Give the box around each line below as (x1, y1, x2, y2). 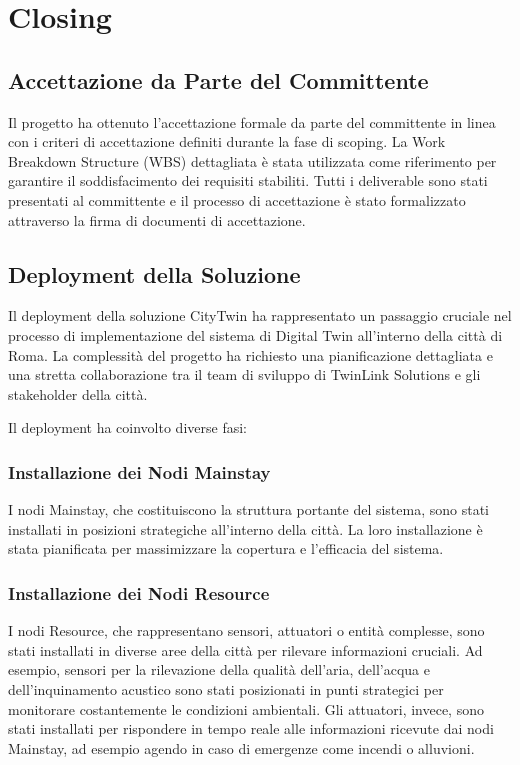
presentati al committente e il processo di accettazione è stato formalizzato (8, 189, 466, 210)
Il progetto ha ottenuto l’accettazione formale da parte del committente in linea (8, 111, 496, 132)
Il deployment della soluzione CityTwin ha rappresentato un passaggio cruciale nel (8, 305, 512, 326)
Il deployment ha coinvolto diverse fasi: (8, 417, 247, 438)
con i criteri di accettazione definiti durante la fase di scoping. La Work (8, 131, 446, 152)
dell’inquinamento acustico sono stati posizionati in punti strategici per (8, 678, 444, 699)
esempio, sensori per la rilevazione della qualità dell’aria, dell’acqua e (8, 659, 430, 680)
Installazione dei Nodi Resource (8, 580, 270, 605)
